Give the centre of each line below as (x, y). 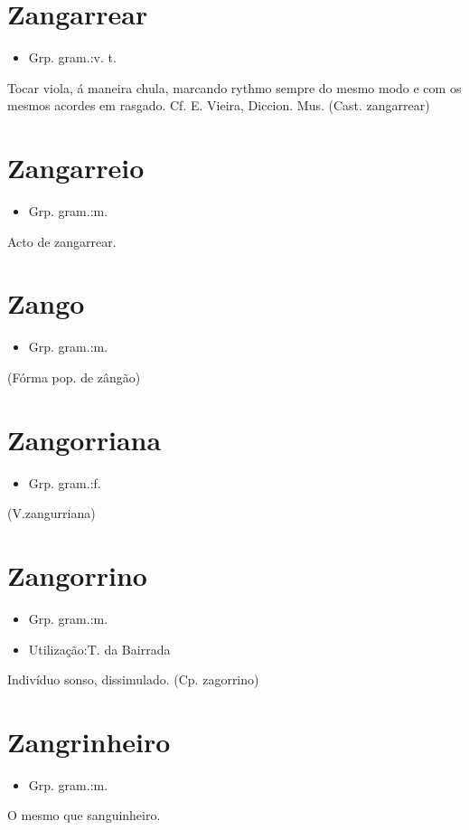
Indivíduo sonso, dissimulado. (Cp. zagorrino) (133, 679)
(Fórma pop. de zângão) (74, 377)
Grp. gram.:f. (65, 482)
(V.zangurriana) (52, 513)
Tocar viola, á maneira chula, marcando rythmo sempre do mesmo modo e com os (234, 87)
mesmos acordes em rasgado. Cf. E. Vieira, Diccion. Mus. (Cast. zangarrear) (219, 105)
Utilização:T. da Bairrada (99, 649)
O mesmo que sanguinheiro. (84, 815)
